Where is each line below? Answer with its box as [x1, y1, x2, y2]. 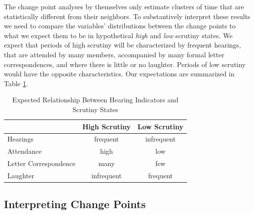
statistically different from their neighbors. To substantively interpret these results [4, 11, 251, 21]
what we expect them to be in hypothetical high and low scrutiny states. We [4, 30, 233, 40]
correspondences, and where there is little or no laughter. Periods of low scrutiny [4, 59, 246, 69]
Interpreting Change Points [4, 196, 146, 212]
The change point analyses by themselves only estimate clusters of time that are [4, 1, 244, 11]
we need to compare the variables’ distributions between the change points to [4, 21, 236, 31]
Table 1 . [4, 78, 28, 88]
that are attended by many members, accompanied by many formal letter [4, 49, 225, 59]
